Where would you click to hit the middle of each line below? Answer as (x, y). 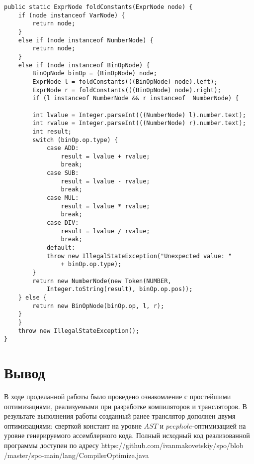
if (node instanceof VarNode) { (72, 15)
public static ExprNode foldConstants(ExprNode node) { (98, 7)
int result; (52, 131)
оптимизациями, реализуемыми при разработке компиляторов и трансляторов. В (126, 406)
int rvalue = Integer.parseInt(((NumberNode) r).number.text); (139, 123)
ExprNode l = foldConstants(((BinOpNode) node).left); (125, 81)
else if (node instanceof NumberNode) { (86, 40)
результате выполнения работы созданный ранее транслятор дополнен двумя (120, 416)
